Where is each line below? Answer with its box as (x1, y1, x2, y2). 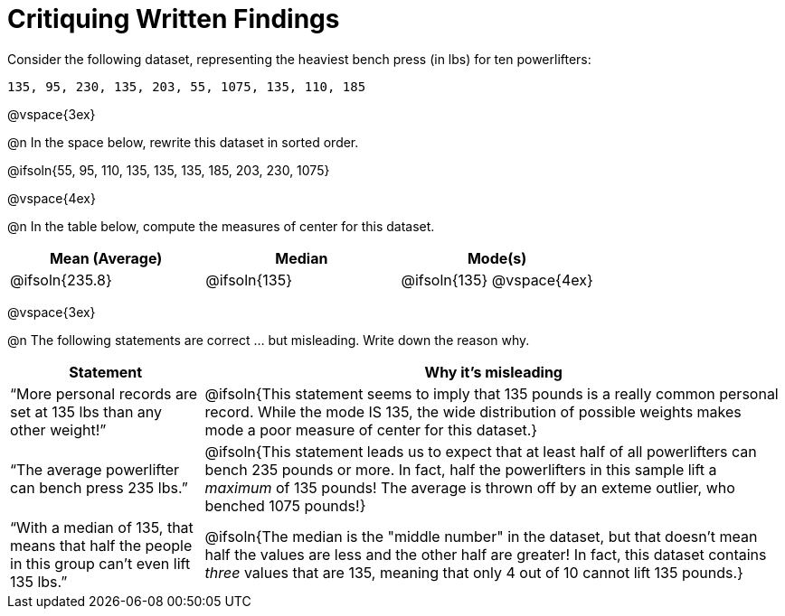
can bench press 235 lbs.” (10, 478, 188, 497)
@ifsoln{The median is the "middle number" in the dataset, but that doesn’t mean (204, 527, 758, 546)
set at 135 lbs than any (10, 402, 163, 421)
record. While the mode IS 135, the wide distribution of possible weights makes (204, 402, 742, 421)
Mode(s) (467, 248, 527, 267)
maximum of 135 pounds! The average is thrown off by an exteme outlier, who (204, 478, 735, 497)
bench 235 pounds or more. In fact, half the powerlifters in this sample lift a (204, 460, 717, 479)
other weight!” (10, 420, 107, 439)
